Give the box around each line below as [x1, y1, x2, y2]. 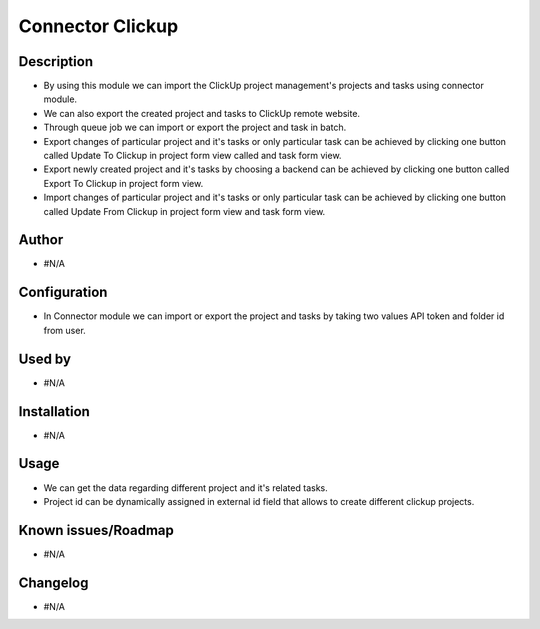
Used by [18, 350, 72, 367]
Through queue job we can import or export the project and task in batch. [43, 121, 347, 134]
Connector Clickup [18, 15, 179, 37]
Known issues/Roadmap [18, 521, 175, 539]
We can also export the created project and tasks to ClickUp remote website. [43, 107, 360, 119]
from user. [43, 324, 87, 336]
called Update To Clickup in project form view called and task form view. [43, 150, 342, 162]
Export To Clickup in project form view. [43, 177, 204, 189]
